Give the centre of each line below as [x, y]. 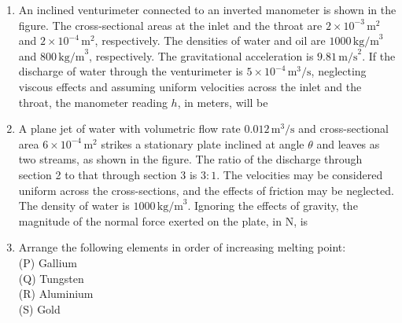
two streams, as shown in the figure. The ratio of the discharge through [190, 159]
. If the [379, 55]
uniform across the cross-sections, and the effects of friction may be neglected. [206, 190]
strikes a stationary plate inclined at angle [203, 143]
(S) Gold [39, 308]
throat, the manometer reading [93, 102]
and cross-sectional [343, 128]
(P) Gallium [48, 262]
